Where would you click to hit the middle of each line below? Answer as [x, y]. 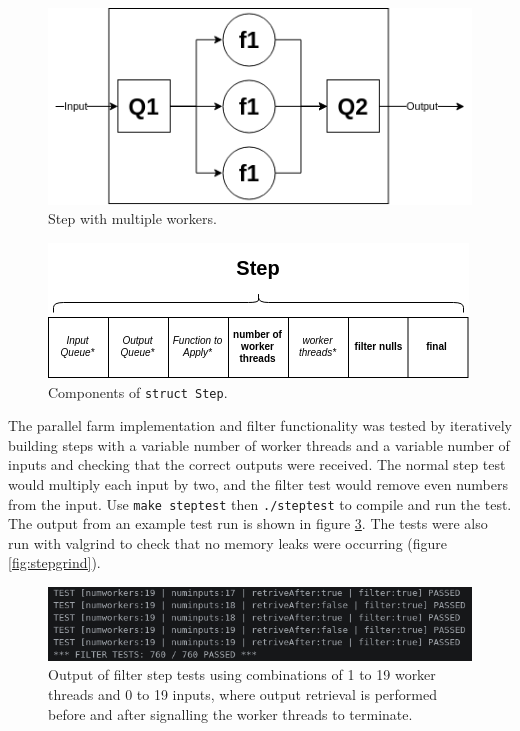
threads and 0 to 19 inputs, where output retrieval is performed [242, 694]
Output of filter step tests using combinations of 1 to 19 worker [242, 674]
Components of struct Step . [138, 391]
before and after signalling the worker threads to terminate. [230, 713]
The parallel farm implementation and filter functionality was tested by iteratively [260, 425]
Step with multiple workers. [132, 218]
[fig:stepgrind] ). [54, 562]
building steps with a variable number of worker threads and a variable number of [259, 444]
